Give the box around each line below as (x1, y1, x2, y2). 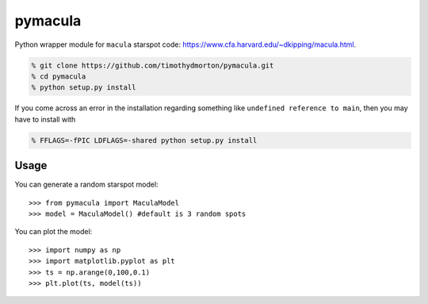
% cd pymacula (31, 71, 86, 81)
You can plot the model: (14, 227, 93, 237)
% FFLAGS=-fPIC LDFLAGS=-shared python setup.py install (31, 136, 258, 144)
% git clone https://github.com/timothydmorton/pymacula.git (31, 60, 274, 70)
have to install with (14, 114, 76, 124)
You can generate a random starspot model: (14, 179, 159, 190)
